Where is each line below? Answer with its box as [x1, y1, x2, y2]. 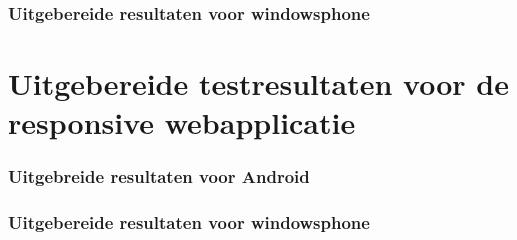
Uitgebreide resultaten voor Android [8, 164, 310, 189]
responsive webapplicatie [8, 102, 356, 143]
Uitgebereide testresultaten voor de [8, 63, 509, 104]
